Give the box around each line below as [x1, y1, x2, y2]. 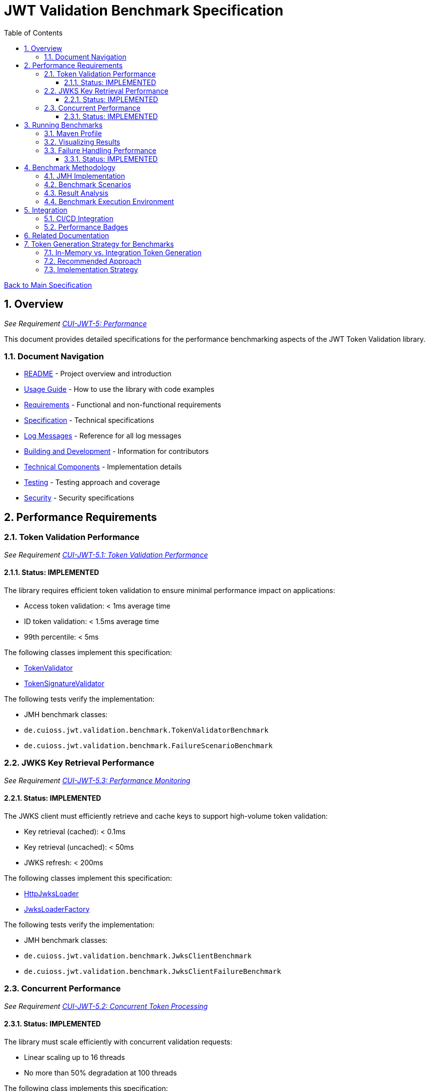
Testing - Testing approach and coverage [24, 478, 160, 487]
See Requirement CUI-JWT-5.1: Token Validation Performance [4, 550, 208, 559]
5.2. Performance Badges [44, 222, 128, 231]
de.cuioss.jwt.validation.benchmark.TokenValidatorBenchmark [24, 726, 268, 734]
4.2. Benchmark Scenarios [44, 180, 131, 189]
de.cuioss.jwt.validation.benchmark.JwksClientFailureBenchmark [24, 967, 281, 975]
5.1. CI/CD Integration [44, 214, 113, 223]
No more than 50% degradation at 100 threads [24, 1068, 177, 1077]
